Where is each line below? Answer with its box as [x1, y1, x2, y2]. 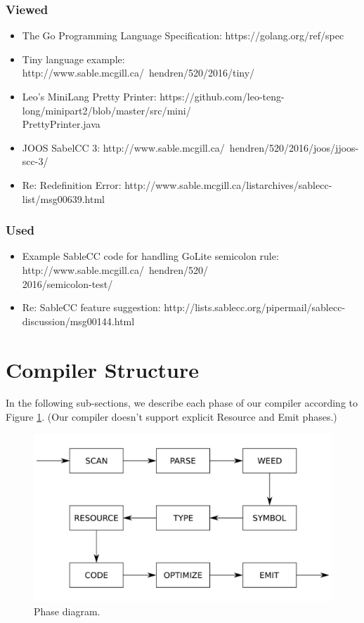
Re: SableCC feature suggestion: [22, 300, 161, 315]
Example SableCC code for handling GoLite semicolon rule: [22, 249, 279, 263]
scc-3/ [22, 154, 48, 169]
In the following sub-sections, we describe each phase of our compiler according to [6, 395, 358, 410]
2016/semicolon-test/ [22, 276, 113, 291]
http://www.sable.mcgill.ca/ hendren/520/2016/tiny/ [22, 65, 255, 80]
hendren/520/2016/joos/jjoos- [229, 140, 359, 155]
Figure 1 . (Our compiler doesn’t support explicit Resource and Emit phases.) [6, 409, 337, 424]
